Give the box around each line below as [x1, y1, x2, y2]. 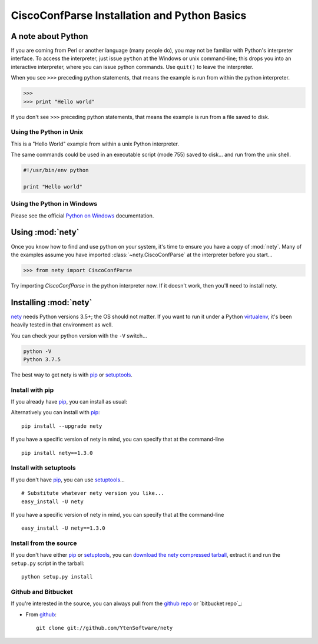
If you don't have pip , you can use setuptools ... [11, 476, 125, 483]
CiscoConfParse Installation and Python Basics [11, 9, 247, 22]
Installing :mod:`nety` [11, 298, 92, 308]
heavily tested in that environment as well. [11, 321, 113, 328]
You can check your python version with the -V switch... [11, 332, 147, 339]
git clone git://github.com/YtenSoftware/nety [36, 625, 173, 632]
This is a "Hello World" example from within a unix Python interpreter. [11, 140, 180, 147]
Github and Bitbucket [11, 588, 73, 596]
